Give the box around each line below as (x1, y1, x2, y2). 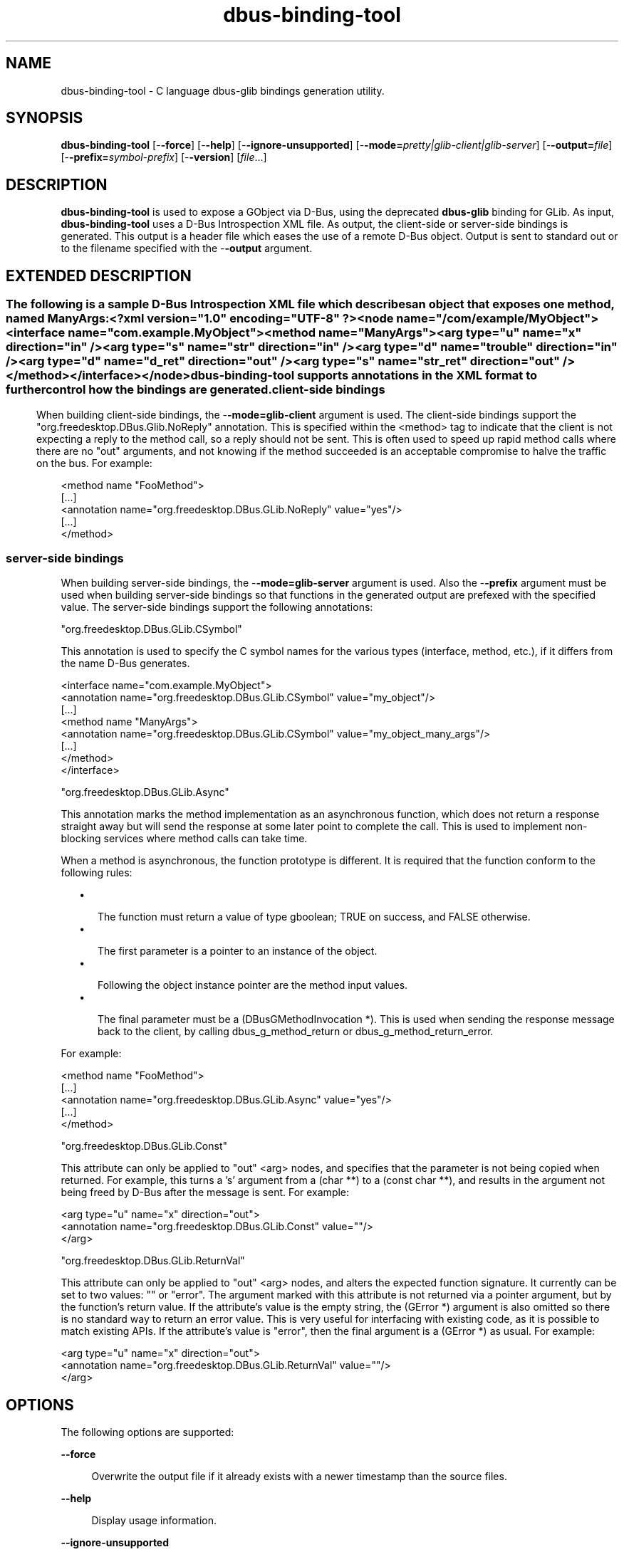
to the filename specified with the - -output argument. (61, 242, 313, 255)
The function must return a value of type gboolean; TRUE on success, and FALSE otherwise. (98, 911, 531, 923)
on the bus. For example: (36, 456, 152, 469)
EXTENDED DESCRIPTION (6, 266, 192, 285)
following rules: (61, 866, 132, 879)
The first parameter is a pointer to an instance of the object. (98, 945, 378, 958)
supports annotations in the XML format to (297, 368, 538, 383)
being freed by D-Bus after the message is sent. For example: (61, 1186, 350, 1199)
